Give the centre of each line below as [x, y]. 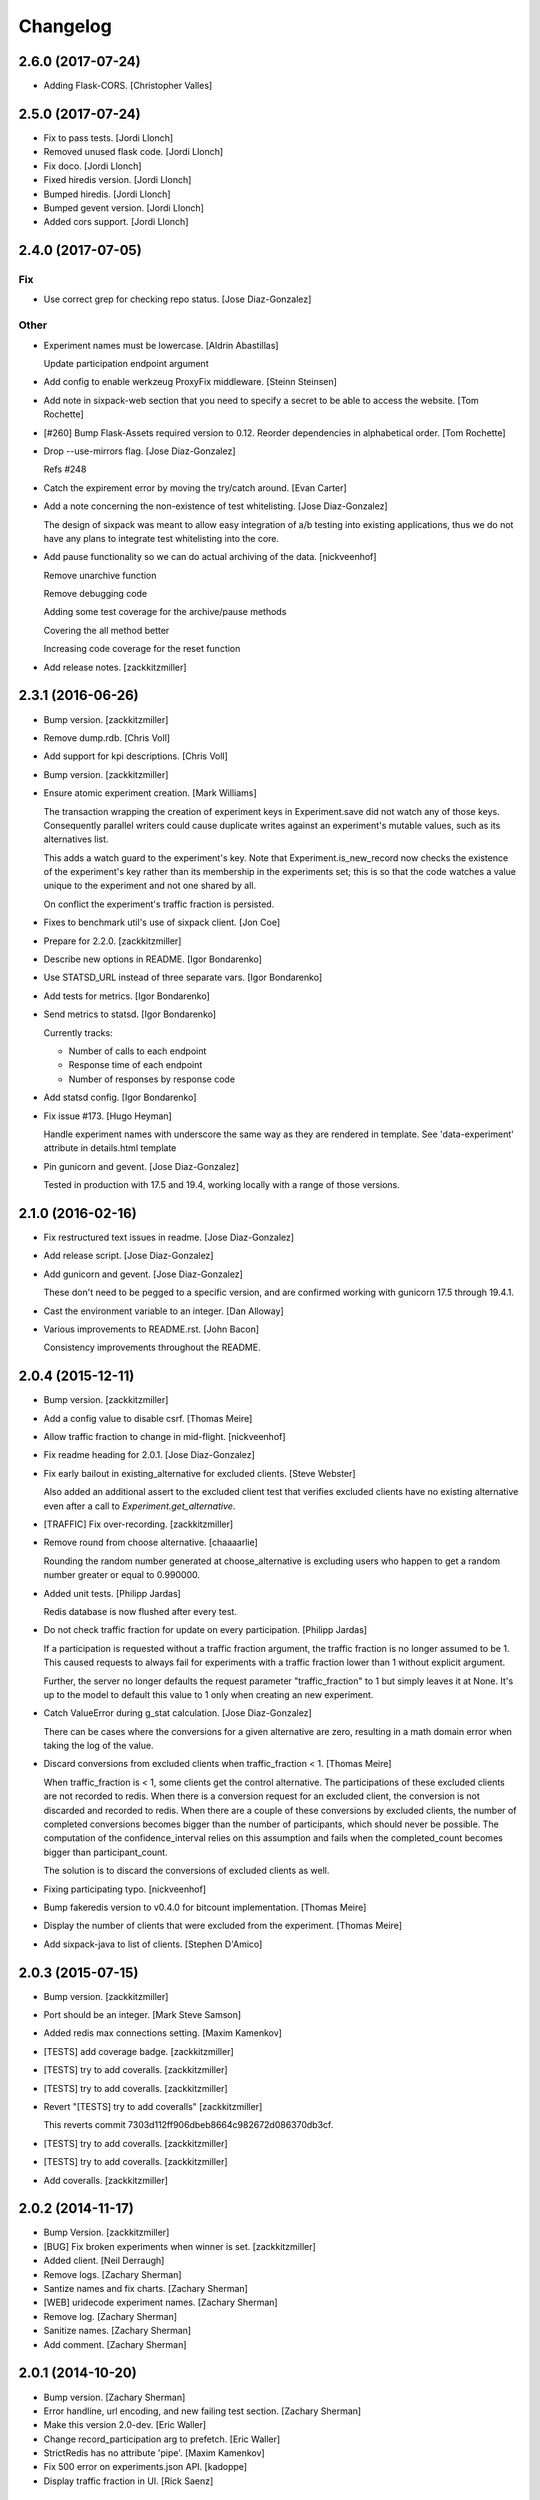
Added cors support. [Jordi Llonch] [116, 222]
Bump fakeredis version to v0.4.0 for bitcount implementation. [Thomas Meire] [205, 1907]
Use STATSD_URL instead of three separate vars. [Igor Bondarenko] [183, 977]
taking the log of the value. [98, 1746]
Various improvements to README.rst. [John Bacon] [151, 1329]
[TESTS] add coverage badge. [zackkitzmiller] [138, 2051]
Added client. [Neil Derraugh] [104, 2261]
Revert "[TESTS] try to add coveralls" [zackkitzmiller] [153, 2106]
